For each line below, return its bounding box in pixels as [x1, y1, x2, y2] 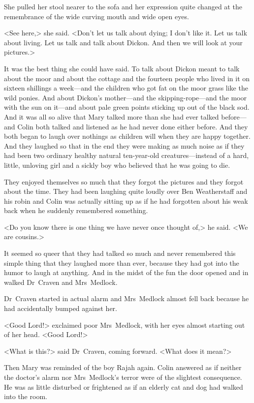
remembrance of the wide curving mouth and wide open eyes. [4, 11, 189, 21]
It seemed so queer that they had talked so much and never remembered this [4, 248, 236, 258]
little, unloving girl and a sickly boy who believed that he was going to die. [4, 159, 230, 170]
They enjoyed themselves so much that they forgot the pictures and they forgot [4, 176, 244, 186]
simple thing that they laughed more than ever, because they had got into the [4, 257, 239, 268]
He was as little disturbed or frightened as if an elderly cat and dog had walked [4, 381, 243, 392]
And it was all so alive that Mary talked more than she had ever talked [4, 111, 219, 122]
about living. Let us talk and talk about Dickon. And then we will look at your [4, 37, 243, 47]
